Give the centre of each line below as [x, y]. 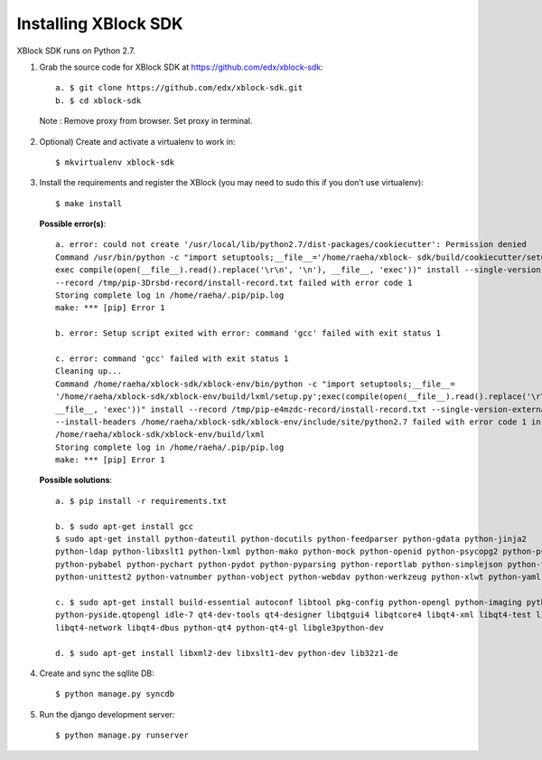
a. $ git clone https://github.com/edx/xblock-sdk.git [179, 88]
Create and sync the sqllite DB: [97, 673]
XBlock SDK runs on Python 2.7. [76, 51]
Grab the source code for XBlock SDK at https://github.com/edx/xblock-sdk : [182, 67]
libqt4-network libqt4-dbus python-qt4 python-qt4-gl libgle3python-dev [220, 627]
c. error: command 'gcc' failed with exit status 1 [172, 358]
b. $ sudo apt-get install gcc [125, 526]
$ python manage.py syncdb [115, 694]
